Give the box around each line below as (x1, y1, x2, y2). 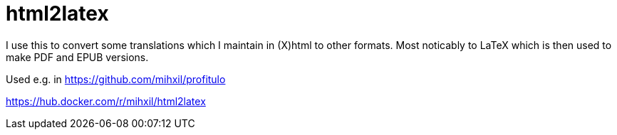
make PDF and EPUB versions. (6, 50, 149, 63)
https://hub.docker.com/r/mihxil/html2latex (6, 94, 206, 107)
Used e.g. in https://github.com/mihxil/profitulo (6, 72, 226, 85)
